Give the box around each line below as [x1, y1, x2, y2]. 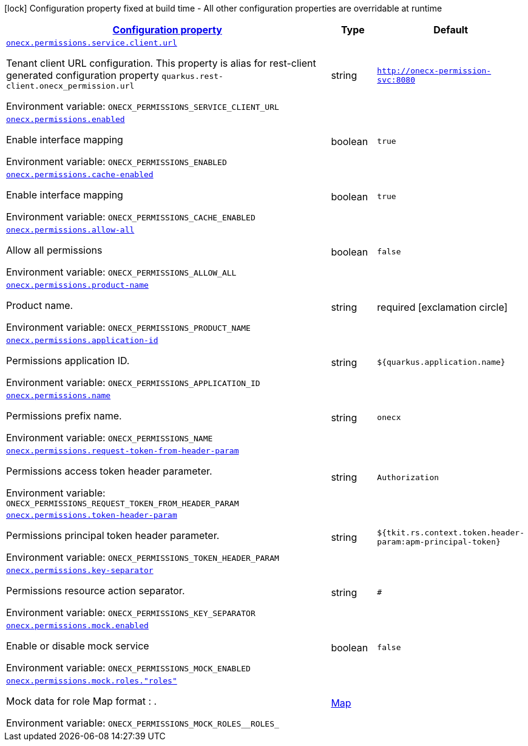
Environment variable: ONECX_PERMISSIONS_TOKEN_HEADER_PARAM [6, 551, 279, 563]
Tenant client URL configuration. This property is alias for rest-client [6, 57, 316, 69]
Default [433, 24, 469, 36]
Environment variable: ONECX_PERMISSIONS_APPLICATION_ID [6, 376, 260, 388]
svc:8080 [377, 75, 415, 84]
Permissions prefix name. [6, 410, 122, 422]
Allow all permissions [6, 244, 103, 256]
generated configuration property [6, 69, 159, 81]
